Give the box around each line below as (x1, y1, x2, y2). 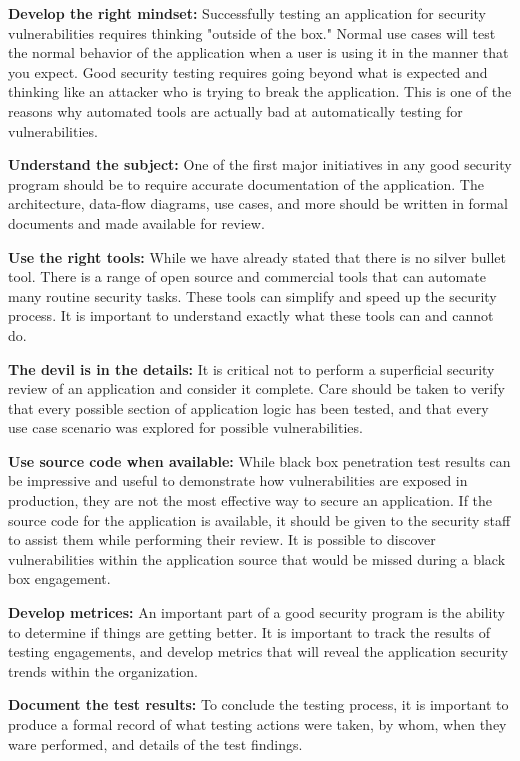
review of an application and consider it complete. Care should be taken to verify (8, 378, 505, 399)
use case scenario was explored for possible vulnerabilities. (8, 417, 363, 438)
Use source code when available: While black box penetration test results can (8, 450, 511, 471)
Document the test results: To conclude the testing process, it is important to (8, 694, 509, 715)
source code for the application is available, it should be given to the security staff (8, 509, 511, 530)
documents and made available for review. (8, 212, 265, 233)
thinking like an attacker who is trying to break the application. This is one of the (8, 81, 512, 102)
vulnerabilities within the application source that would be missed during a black (8, 548, 506, 569)
